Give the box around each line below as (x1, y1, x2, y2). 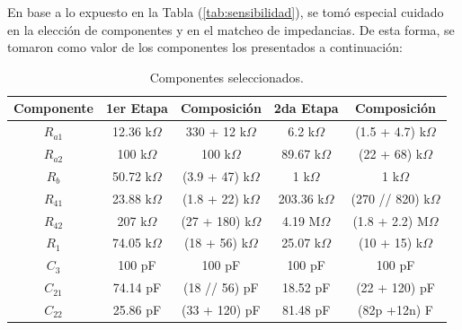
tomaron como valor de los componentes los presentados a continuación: (7, 38, 403, 56)
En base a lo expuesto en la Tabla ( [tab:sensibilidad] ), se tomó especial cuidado (7, 3, 444, 21)
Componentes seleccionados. (149, 67, 304, 86)
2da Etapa (273, 99, 339, 117)
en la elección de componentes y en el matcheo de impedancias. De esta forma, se (7, 20, 455, 39)
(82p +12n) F (358, 300, 433, 318)
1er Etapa (106, 99, 168, 117)
